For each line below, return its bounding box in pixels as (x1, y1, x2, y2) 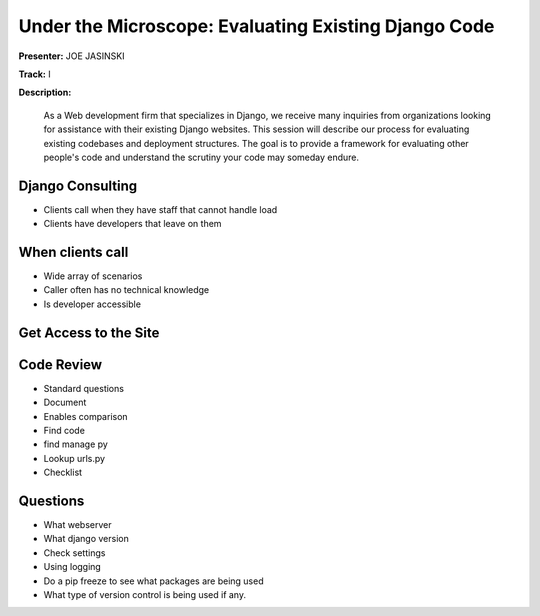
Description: (18, 86, 72, 99)
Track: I (18, 68, 51, 80)
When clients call (18, 244, 129, 260)
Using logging (43, 561, 102, 573)
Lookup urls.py (43, 452, 105, 464)
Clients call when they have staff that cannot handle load (43, 203, 278, 215)
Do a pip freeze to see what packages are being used (43, 575, 264, 587)
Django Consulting (18, 177, 138, 194)
